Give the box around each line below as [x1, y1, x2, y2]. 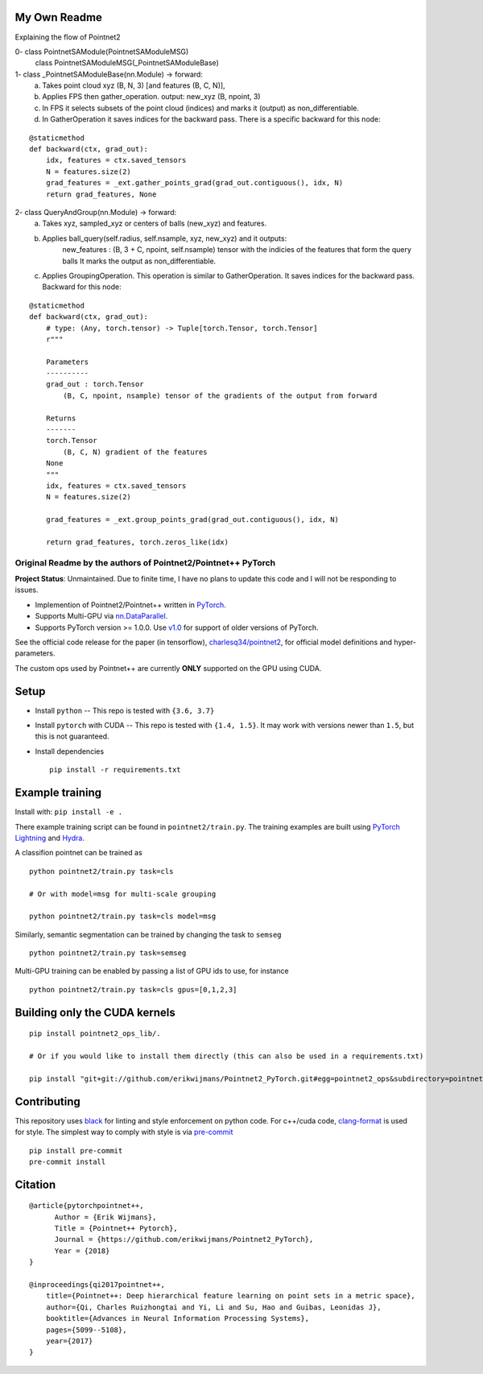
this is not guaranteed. [35, 731, 109, 741]
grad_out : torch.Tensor [45, 379, 144, 389]
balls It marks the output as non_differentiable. [62, 256, 217, 266]
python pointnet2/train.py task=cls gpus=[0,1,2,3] [29, 985, 237, 994]
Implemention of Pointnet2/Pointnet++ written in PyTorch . [35, 600, 227, 610]
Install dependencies [35, 746, 105, 756]
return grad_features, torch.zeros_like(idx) [45, 537, 229, 547]
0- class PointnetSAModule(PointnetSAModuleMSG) [14, 47, 189, 56]
